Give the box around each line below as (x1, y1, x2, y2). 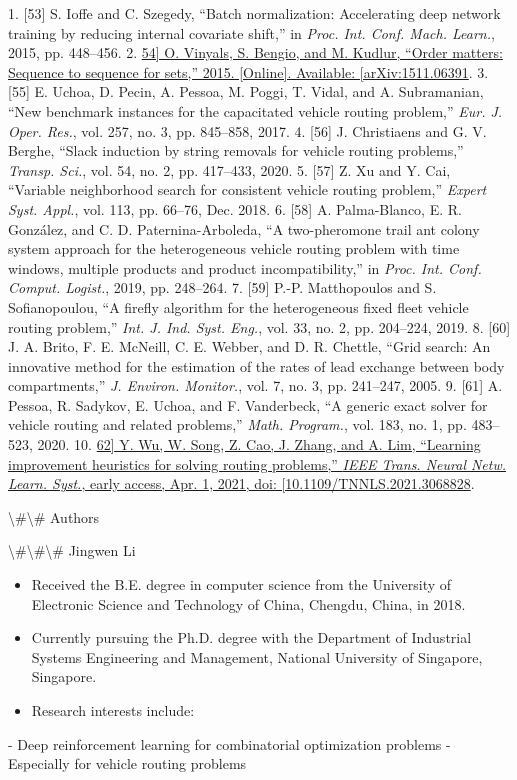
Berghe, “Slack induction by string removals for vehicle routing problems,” (8, 140, 464, 161)
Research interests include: (31, 700, 195, 720)
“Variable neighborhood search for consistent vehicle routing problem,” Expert (8, 179, 487, 200)
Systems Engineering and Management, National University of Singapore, (31, 646, 483, 667)
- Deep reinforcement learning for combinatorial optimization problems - (8, 733, 451, 754)
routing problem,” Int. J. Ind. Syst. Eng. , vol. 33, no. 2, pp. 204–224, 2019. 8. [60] (8, 316, 511, 337)
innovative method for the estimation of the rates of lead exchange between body (8, 355, 505, 376)
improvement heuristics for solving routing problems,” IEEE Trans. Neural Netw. (8, 453, 507, 474)
